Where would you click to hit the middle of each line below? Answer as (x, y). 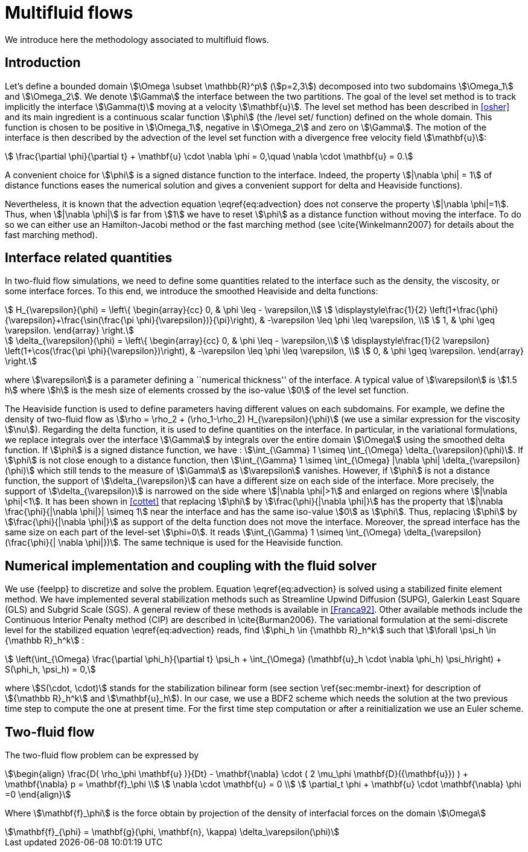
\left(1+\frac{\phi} (464, 310)
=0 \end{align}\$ (38, 795)
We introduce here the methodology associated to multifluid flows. (137, 39)
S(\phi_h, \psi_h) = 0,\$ (50, 670)
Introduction (43, 63)
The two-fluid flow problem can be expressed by (102, 755)
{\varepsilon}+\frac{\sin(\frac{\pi (69, 320)
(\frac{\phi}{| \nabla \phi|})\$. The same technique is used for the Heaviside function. (174, 543)
